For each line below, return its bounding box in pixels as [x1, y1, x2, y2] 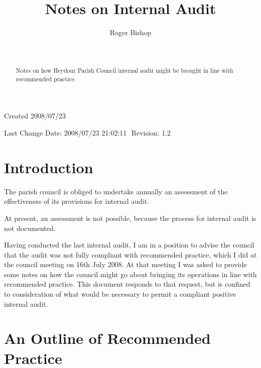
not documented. [4, 222, 56, 233]
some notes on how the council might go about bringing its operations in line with [4, 269, 257, 279]
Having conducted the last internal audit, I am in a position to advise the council [4, 239, 254, 250]
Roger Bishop [109, 27, 152, 38]
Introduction [4, 157, 93, 177]
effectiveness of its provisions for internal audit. [4, 196, 150, 206]
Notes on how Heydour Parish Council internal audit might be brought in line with [16, 66, 233, 75]
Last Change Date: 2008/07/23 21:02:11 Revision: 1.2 [4, 128, 171, 138]
